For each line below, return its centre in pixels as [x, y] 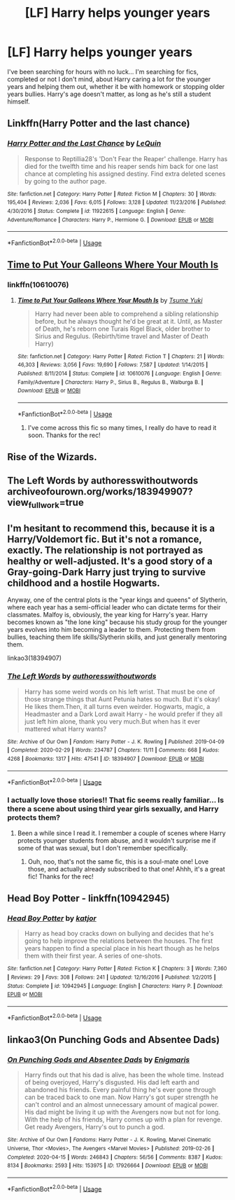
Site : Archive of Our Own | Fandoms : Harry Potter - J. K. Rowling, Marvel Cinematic [109, 1140]
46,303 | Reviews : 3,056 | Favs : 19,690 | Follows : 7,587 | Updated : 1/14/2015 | [113, 365]
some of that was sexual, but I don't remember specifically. [102, 848]
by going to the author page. [65, 181]
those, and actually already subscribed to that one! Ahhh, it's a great [126, 869]
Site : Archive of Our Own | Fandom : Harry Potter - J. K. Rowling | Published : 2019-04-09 [116, 742]
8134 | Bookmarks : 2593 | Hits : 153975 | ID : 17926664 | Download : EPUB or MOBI [108, 1166]
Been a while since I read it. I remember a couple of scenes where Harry [121, 833]
